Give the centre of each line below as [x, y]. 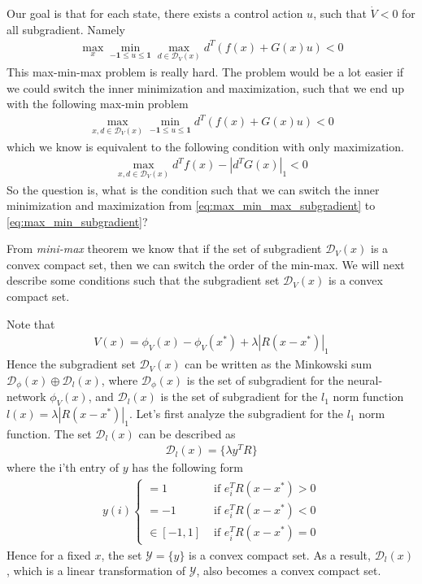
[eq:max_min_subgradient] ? [77, 221]
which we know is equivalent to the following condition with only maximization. [205, 146]
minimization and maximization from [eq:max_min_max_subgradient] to [191, 205]
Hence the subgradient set [71, 364]
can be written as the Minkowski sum [278, 364]
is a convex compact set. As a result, [280, 554]
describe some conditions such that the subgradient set [143, 280]
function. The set [49, 433]
